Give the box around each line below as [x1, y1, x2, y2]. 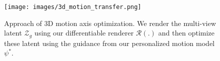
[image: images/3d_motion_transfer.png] [4, 3, 142, 10]
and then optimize [158, 27, 215, 38]
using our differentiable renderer [34, 27, 134, 38]
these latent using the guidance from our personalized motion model [4, 37, 215, 48]
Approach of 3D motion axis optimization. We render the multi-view [4, 17, 216, 28]
